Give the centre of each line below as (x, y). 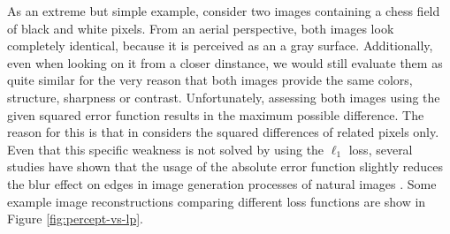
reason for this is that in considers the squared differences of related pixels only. (223, 132)
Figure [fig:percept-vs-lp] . (76, 219)
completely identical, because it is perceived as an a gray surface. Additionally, (220, 45)
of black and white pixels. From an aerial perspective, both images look (201, 28)
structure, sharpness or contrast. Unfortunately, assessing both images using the (224, 97)
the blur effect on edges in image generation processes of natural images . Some (222, 183)
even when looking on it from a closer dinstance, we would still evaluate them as (225, 62)
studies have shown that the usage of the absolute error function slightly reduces (225, 166)
